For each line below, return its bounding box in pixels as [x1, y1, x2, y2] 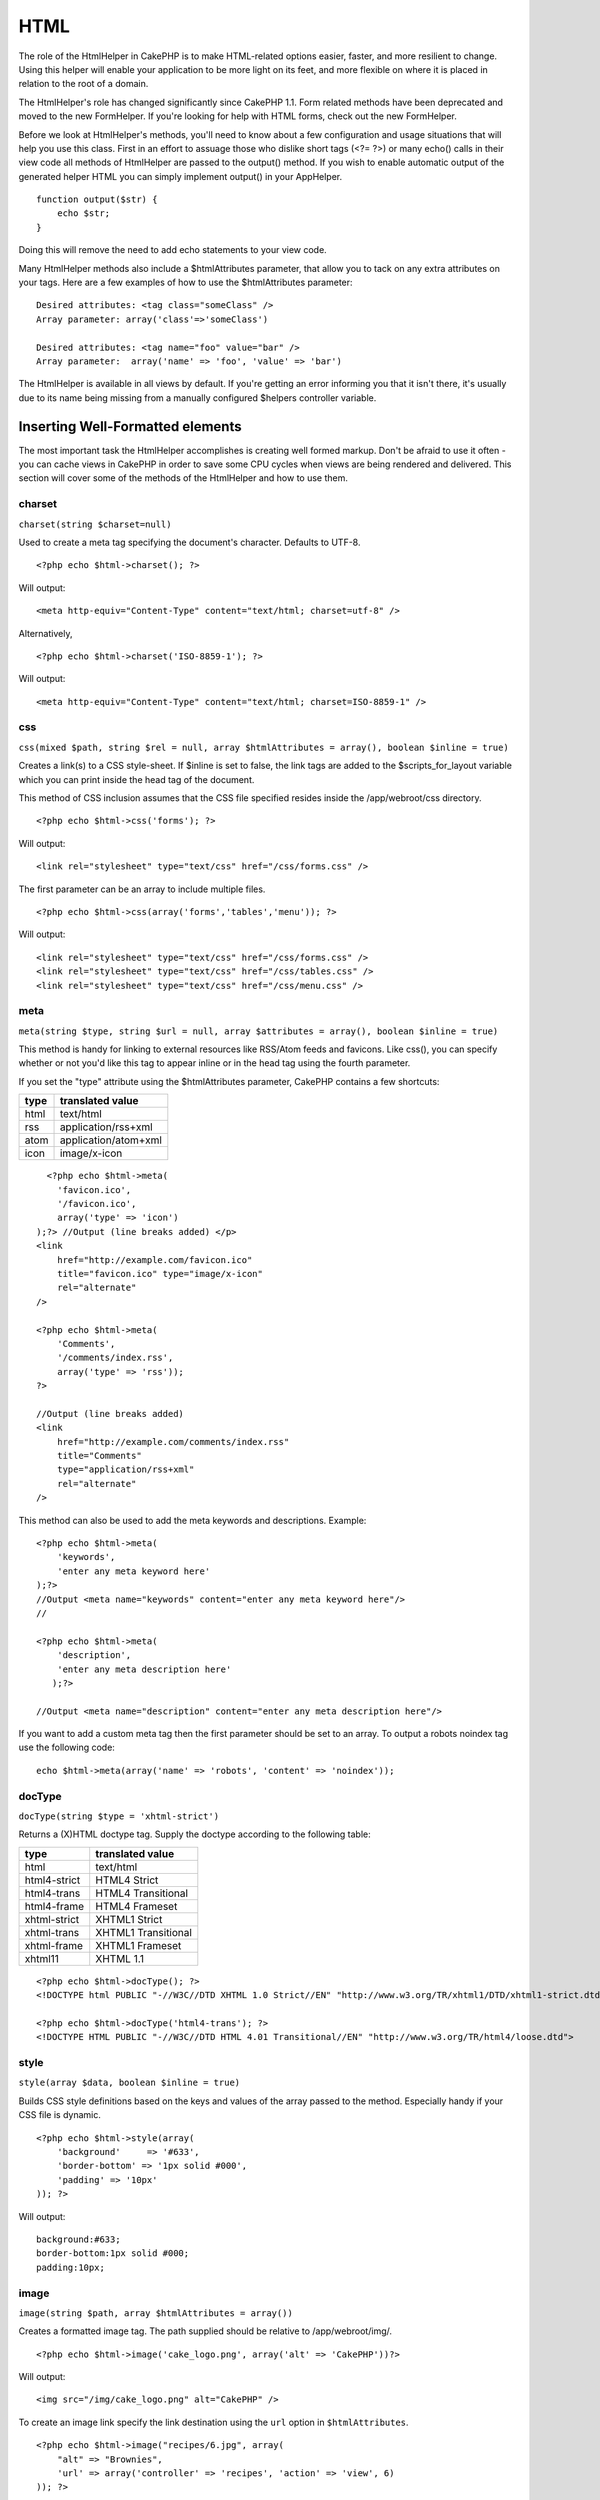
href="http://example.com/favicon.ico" [56, 1254, 253, 1265]
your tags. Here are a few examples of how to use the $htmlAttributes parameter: [18, 276, 354, 289]
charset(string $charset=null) [18, 518, 172, 530]
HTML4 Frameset [95, 1899, 178, 1913]
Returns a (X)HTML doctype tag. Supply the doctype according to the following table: [18, 1828, 372, 1840]
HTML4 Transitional [95, 1886, 189, 1900]
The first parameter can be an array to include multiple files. [18, 883, 266, 895]
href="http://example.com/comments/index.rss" [56, 1436, 290, 1447]
